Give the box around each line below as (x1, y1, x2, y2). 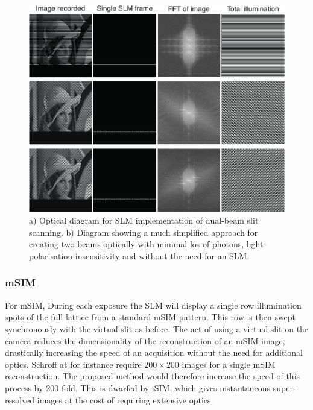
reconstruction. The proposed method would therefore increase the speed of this (5, 370, 300, 382)
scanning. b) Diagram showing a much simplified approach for (29, 225, 258, 238)
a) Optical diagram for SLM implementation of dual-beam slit (29, 214, 259, 227)
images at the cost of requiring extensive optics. (37, 393, 213, 406)
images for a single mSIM (182, 358, 276, 370)
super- (273, 381, 296, 394)
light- (246, 238, 267, 250)
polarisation (29, 249, 73, 262)
